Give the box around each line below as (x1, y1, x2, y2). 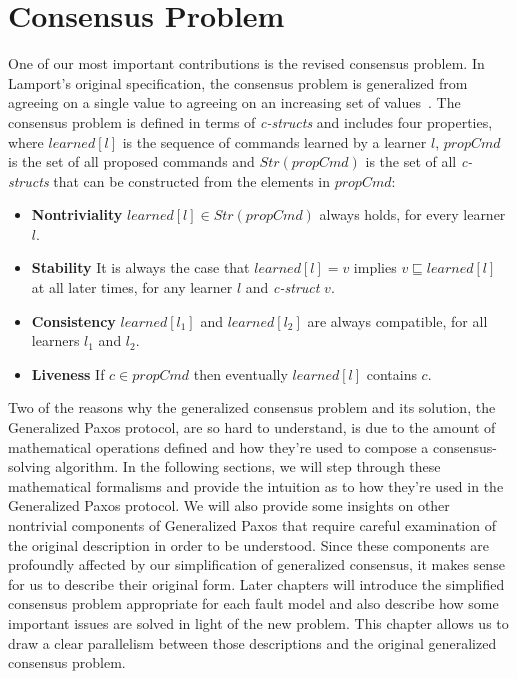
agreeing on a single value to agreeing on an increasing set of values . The (8, 92, 461, 113)
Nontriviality (31, 204, 123, 225)
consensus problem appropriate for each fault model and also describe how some (8, 593, 499, 614)
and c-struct (245, 277, 320, 298)
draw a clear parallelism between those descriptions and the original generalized (8, 632, 497, 653)
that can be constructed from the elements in (53, 170, 330, 191)
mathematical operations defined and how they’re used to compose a (8, 436, 429, 457)
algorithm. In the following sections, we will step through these (55, 456, 441, 477)
